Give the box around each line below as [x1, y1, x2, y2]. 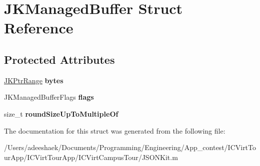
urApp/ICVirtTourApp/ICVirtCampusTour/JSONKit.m [4, 152, 178, 162]
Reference [4, 17, 73, 38]
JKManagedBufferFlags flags [4, 92, 94, 102]
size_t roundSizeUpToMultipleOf [4, 108, 118, 119]
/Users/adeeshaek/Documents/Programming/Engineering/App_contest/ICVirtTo [4, 142, 256, 153]
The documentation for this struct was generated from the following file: [4, 125, 225, 136]
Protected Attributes [4, 51, 115, 67]
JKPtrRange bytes [4, 75, 63, 85]
